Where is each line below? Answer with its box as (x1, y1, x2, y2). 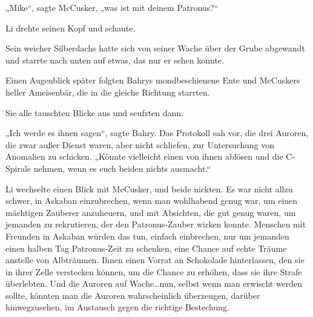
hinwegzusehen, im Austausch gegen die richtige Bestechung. (5, 301, 229, 313)
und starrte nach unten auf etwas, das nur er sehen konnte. (5, 53, 224, 66)
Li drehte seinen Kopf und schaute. (5, 21, 136, 34)
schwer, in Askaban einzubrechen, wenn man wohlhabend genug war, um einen (5, 194, 298, 207)
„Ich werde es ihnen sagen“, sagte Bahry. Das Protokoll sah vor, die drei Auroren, (5, 126, 309, 139)
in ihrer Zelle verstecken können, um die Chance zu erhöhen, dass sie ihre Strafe (5, 265, 302, 278)
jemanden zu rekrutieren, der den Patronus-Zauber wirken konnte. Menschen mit (5, 218, 306, 230)
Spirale (5, 162, 31, 174)
